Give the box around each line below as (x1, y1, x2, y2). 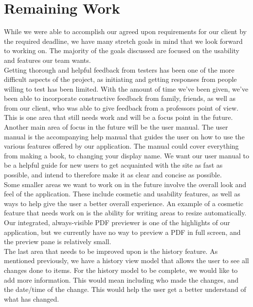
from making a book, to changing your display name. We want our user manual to (4, 150, 249, 160)
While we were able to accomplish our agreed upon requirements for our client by (4, 26, 247, 37)
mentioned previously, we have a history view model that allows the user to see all (4, 255, 249, 266)
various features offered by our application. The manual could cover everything (4, 141, 239, 151)
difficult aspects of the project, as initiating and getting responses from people (4, 74, 237, 84)
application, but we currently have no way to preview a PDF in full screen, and (4, 227, 241, 237)
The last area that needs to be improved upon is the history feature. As (4, 246, 218, 256)
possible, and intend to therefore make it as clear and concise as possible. (4, 170, 222, 180)
